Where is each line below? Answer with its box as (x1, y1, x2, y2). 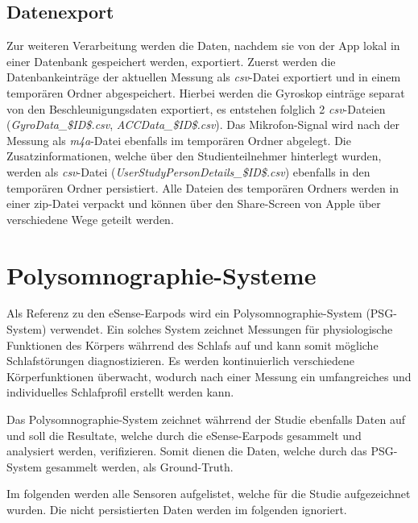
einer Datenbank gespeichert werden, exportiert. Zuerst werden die (6, 52, 336, 69)
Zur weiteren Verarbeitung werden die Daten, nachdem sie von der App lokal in (6, 37, 400, 54)
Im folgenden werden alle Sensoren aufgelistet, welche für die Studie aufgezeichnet (6, 485, 411, 502)
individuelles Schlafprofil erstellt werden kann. (6, 384, 234, 401)
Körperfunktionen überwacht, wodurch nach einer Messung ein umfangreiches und (6, 367, 412, 384)
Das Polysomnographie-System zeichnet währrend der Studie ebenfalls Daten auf (6, 411, 405, 428)
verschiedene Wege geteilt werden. (6, 210, 174, 227)
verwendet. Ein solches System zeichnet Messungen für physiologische (50, 321, 393, 338)
